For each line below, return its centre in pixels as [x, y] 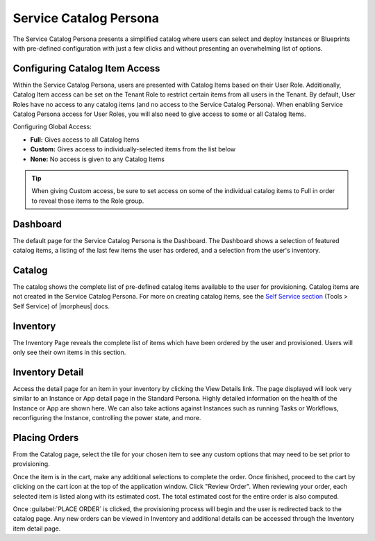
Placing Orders [46, 438]
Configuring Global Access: [52, 127]
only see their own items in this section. [69, 352]
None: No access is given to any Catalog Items [97, 159]
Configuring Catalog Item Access [86, 68]
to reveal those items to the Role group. [88, 201]
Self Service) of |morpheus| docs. [61, 306]
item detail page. [37, 528]
